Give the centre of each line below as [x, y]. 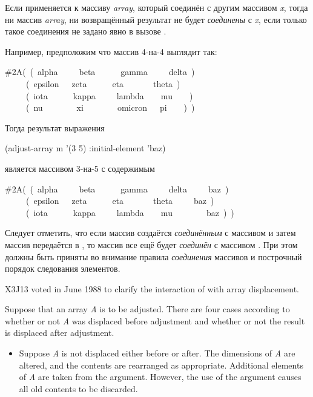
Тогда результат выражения [55, 127]
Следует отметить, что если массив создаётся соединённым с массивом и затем [150, 233]
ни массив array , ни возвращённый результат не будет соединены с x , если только [156, 19]
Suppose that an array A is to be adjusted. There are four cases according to [147, 309]
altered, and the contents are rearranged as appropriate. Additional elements [161, 365]
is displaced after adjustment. [60, 333]
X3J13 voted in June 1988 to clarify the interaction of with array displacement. [152, 288]
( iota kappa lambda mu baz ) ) [130, 212]
